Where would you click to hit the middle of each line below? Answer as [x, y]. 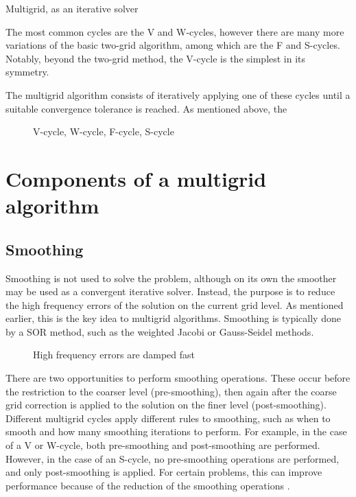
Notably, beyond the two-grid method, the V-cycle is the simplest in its [156, 58]
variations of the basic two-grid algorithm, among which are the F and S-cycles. [173, 45]
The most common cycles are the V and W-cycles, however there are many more [175, 31]
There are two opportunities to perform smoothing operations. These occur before [178, 378]
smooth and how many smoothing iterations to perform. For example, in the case [176, 431]
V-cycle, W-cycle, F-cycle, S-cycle [104, 131]
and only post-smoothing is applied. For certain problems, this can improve [164, 472]
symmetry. [27, 72]
